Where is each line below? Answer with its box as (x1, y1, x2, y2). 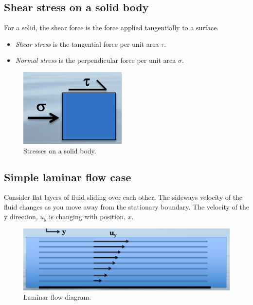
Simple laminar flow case (4, 169, 131, 184)
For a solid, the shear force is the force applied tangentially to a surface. (4, 22, 219, 33)
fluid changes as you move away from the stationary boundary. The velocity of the (4, 201, 249, 211)
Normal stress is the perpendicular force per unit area (15, 55, 176, 65)
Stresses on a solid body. (23, 145, 96, 155)
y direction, (4, 211, 38, 221)
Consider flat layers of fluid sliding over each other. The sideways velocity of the (4, 192, 243, 202)
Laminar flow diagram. (23, 292, 91, 302)
